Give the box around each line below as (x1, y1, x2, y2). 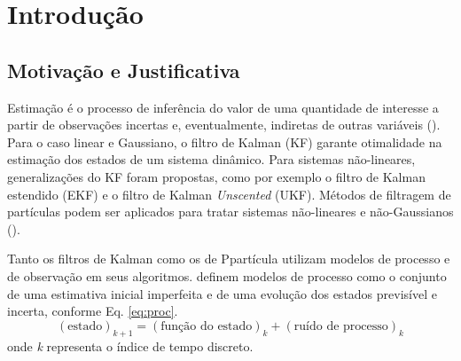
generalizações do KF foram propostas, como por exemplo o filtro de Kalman (7, 167, 426, 185)
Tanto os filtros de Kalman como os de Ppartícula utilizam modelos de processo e (7, 249, 450, 268)
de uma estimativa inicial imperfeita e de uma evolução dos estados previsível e (7, 284, 437, 302)
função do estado (160, 319, 253, 333)
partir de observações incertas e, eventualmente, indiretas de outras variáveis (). (7, 115, 441, 134)
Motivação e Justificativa (7, 56, 240, 83)
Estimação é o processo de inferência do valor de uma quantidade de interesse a (7, 98, 439, 116)
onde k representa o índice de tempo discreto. (7, 336, 254, 355)
